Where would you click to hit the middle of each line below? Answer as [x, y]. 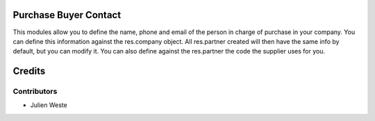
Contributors [35, 92]
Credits [29, 71]
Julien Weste [49, 105]
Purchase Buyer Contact [67, 15]
